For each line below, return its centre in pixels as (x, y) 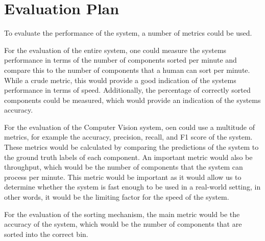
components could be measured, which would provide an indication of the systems (132, 100)
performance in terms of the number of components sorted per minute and (121, 60)
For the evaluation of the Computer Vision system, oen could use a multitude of (129, 127)
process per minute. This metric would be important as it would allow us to (123, 177)
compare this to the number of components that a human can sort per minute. (127, 70)
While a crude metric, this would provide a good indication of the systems (120, 80)
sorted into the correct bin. (46, 234)
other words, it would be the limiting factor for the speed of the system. (117, 197)
